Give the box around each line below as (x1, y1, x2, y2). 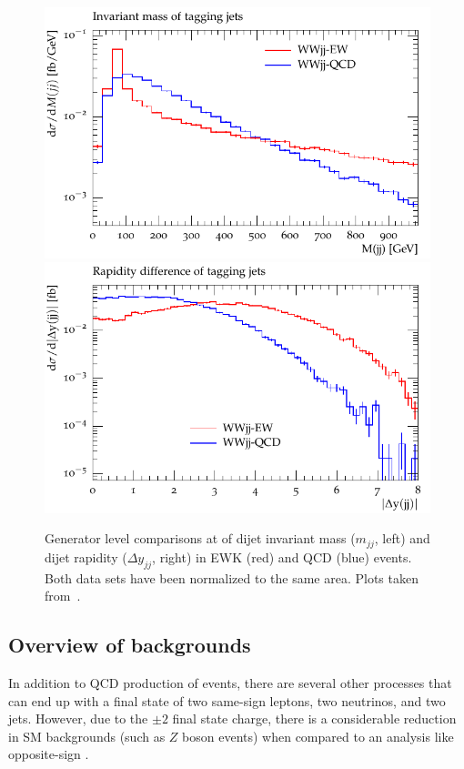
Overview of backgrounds (8, 631, 251, 659)
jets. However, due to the (8, 709, 148, 728)
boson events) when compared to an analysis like (182, 726, 454, 745)
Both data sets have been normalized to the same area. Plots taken (45, 568, 419, 587)
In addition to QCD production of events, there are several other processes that (8, 673, 452, 693)
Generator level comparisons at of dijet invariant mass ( (45, 529, 356, 548)
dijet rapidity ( (45, 547, 127, 566)
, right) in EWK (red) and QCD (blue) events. (152, 547, 412, 566)
